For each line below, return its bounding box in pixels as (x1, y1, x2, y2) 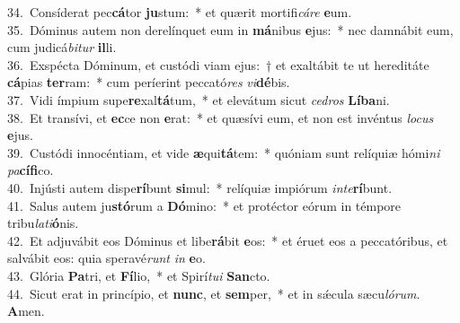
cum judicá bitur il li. (7, 38, 117, 57)
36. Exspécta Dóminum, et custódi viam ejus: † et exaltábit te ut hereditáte (7, 55, 429, 74)
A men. (7, 301, 45, 320)
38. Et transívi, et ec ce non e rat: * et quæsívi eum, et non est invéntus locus (7, 108, 434, 127)
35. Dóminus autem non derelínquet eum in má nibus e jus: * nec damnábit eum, (7, 20, 454, 39)
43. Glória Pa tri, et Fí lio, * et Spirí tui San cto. (7, 266, 270, 284)
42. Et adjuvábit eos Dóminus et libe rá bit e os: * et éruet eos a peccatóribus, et (7, 231, 448, 249)
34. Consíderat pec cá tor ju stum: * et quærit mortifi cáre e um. (7, 3, 352, 21)
